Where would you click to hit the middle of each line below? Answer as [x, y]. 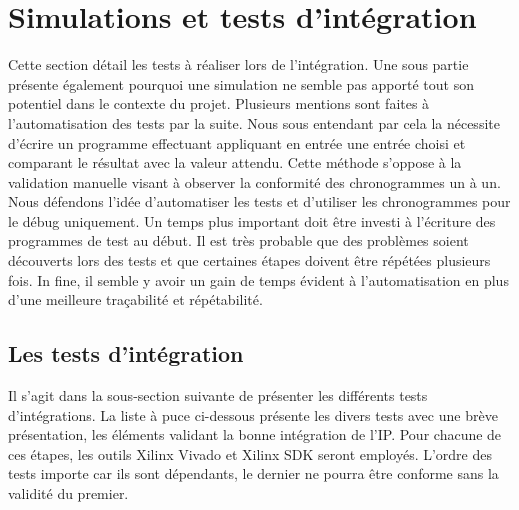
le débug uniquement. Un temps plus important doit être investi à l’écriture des [252, 220]
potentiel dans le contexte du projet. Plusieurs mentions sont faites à [219, 103]
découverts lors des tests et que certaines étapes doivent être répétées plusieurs [249, 260]
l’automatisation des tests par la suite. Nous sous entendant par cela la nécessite [254, 122]
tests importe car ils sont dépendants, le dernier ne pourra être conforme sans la [253, 473]
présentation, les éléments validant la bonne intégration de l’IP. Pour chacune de [255, 434]
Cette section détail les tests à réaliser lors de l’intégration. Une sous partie [238, 64]
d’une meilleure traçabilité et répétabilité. [135, 299]
